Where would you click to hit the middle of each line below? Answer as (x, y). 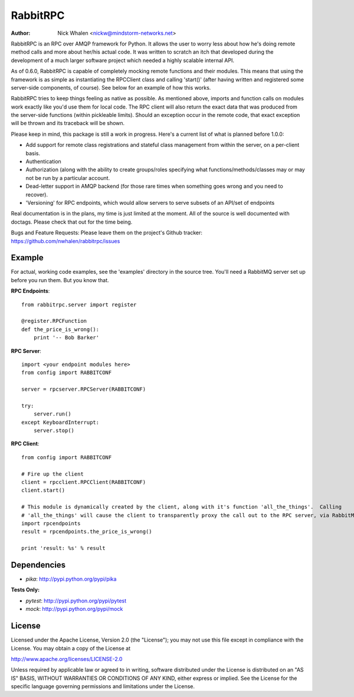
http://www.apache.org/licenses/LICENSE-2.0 (67, 659)
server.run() (52, 414)
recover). (37, 194)
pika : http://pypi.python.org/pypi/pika (71, 579)
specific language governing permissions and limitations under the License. (103, 686)
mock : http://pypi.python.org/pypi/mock (74, 609)
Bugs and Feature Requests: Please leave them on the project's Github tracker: (107, 233)
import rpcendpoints (51, 523)
